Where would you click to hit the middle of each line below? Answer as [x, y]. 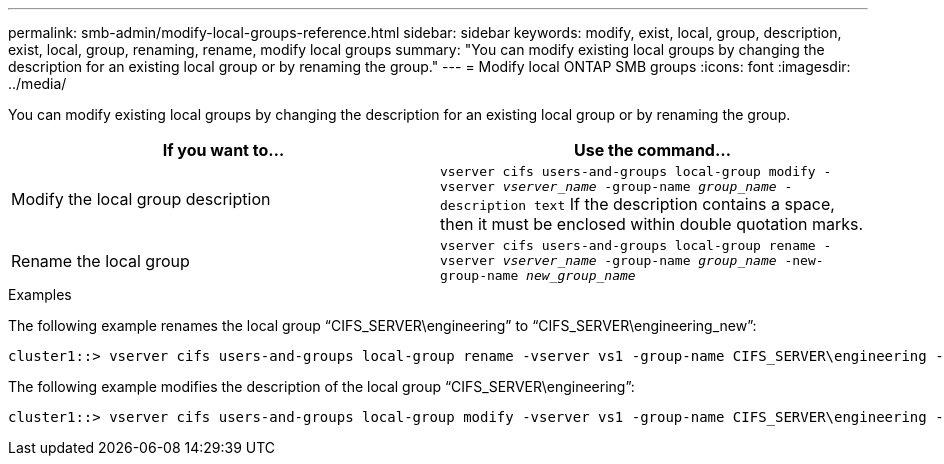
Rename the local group [100, 260]
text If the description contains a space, [684, 204]
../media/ [37, 83]
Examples [40, 294]
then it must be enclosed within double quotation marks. [652, 224]
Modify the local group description [141, 199]
